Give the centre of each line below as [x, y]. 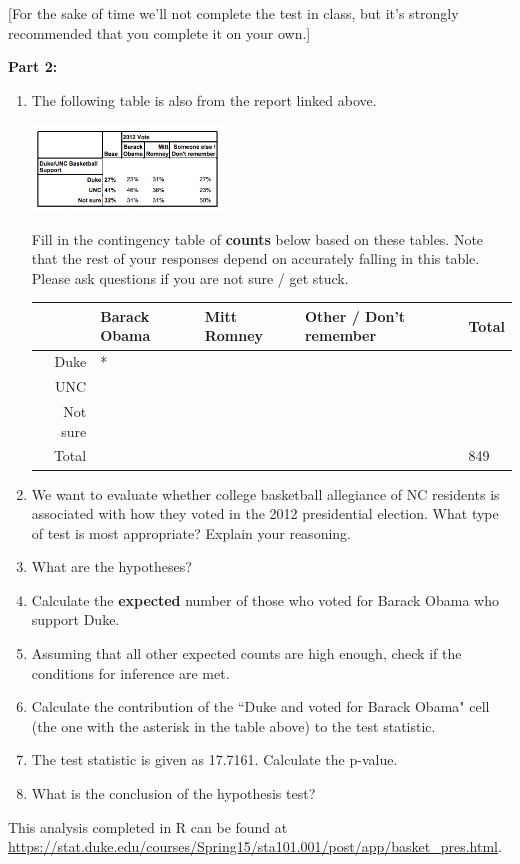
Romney [234, 335]
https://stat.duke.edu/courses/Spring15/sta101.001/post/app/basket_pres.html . [255, 846]
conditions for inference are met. [130, 672]
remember [340, 335]
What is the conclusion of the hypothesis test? [173, 793]
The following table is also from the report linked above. [204, 99]
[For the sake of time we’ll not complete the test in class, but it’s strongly [233, 13]
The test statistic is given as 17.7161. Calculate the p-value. [214, 759]
